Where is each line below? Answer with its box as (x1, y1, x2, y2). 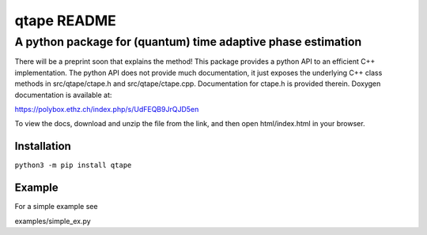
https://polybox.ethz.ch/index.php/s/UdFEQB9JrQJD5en (14, 104, 199, 114)
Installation (14, 140, 71, 153)
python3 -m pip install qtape (14, 161, 132, 170)
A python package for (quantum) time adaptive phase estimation (14, 35, 362, 49)
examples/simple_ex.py (14, 216, 91, 226)
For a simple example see (14, 202, 98, 211)
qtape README (14, 12, 116, 29)
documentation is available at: (14, 90, 112, 99)
